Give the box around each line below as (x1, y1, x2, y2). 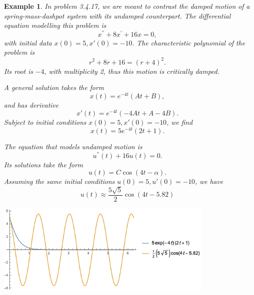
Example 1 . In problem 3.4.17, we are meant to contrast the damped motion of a (4, 1, 250, 11)
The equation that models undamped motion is (4, 141, 142, 152)
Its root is (4, 66, 33, 76)
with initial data (4, 37, 52, 47)
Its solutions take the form (4, 159, 83, 169)
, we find (166, 117, 193, 127)
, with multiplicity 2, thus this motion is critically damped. (44, 66, 220, 76)
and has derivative (4, 99, 59, 110)
